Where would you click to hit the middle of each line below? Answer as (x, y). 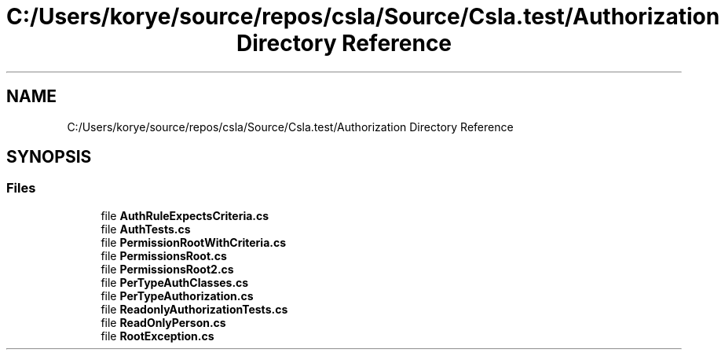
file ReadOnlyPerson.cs (163, 322)
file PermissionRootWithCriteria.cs (194, 242)
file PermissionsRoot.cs (164, 255)
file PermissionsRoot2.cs (167, 269)
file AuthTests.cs (146, 229)
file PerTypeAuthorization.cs (177, 295)
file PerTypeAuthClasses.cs (175, 282)
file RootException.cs (157, 336)
